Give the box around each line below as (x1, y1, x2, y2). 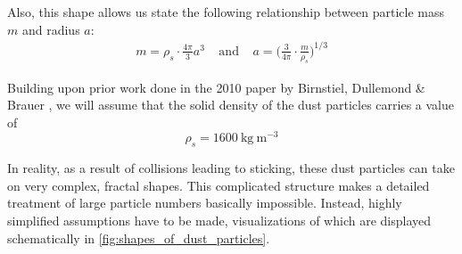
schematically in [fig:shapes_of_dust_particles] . (7, 228, 270, 247)
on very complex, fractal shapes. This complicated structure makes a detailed (7, 176, 430, 194)
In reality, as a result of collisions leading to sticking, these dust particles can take (7, 159, 455, 177)
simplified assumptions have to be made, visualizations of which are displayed (7, 210, 432, 229)
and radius (21, 20, 80, 38)
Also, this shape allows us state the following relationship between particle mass (7, 3, 444, 20)
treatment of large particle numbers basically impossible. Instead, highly (7, 193, 402, 212)
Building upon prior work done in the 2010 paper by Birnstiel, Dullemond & (7, 78, 425, 96)
